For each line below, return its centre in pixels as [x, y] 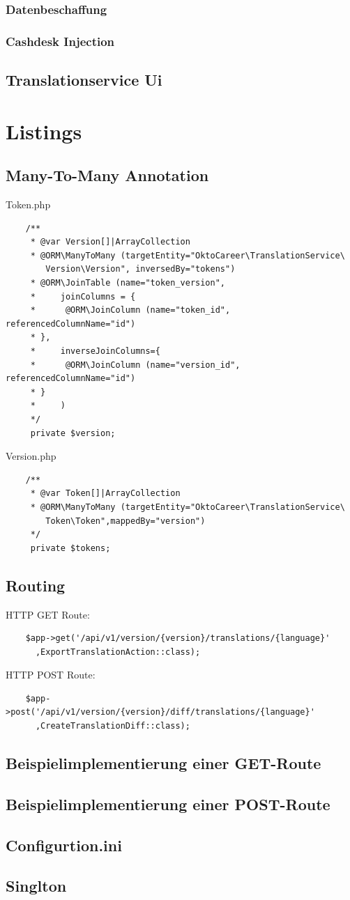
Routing [36, 585]
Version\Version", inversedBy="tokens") [140, 269]
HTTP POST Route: [51, 675]
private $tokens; [70, 548]
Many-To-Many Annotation [107, 175]
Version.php [31, 456]
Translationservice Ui [84, 80]
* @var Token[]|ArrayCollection [105, 494]
